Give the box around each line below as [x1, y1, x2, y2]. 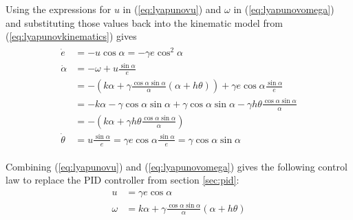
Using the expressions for [6, 2, 111, 16]
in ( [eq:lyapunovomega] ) [233, 2, 334, 16]
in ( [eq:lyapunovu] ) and [122, 2, 222, 16]
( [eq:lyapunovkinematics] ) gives [6, 29, 137, 43]
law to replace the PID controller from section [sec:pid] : [6, 173, 239, 187]
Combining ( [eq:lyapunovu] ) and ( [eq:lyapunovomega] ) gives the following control [6, 159, 347, 173]
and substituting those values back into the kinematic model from [6, 15, 283, 30]
